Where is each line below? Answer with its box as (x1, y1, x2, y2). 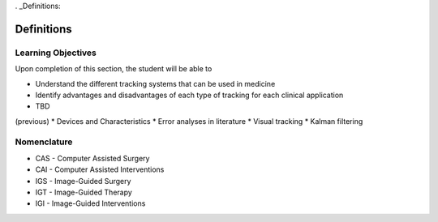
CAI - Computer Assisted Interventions (35, 164, 165, 174)
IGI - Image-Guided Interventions (35, 199, 146, 208)
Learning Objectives (15, 47, 97, 58)
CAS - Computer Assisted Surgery (35, 153, 150, 163)
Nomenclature (15, 136, 73, 147)
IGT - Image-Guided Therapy (35, 187, 133, 198)
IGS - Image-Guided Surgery (35, 176, 131, 186)
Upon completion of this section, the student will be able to (15, 64, 213, 74)
